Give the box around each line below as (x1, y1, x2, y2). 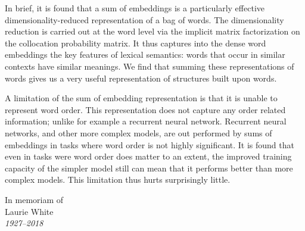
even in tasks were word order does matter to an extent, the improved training (5, 150, 292, 163)
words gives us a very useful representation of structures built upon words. (5, 71, 277, 84)
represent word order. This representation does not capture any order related (5, 103, 286, 115)
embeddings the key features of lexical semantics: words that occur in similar (5, 48, 285, 61)
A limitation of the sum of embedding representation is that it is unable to (5, 92, 278, 104)
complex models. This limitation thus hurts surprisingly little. (5, 173, 231, 186)
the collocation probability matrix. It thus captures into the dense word (5, 36, 266, 49)
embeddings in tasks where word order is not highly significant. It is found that (5, 138, 294, 151)
